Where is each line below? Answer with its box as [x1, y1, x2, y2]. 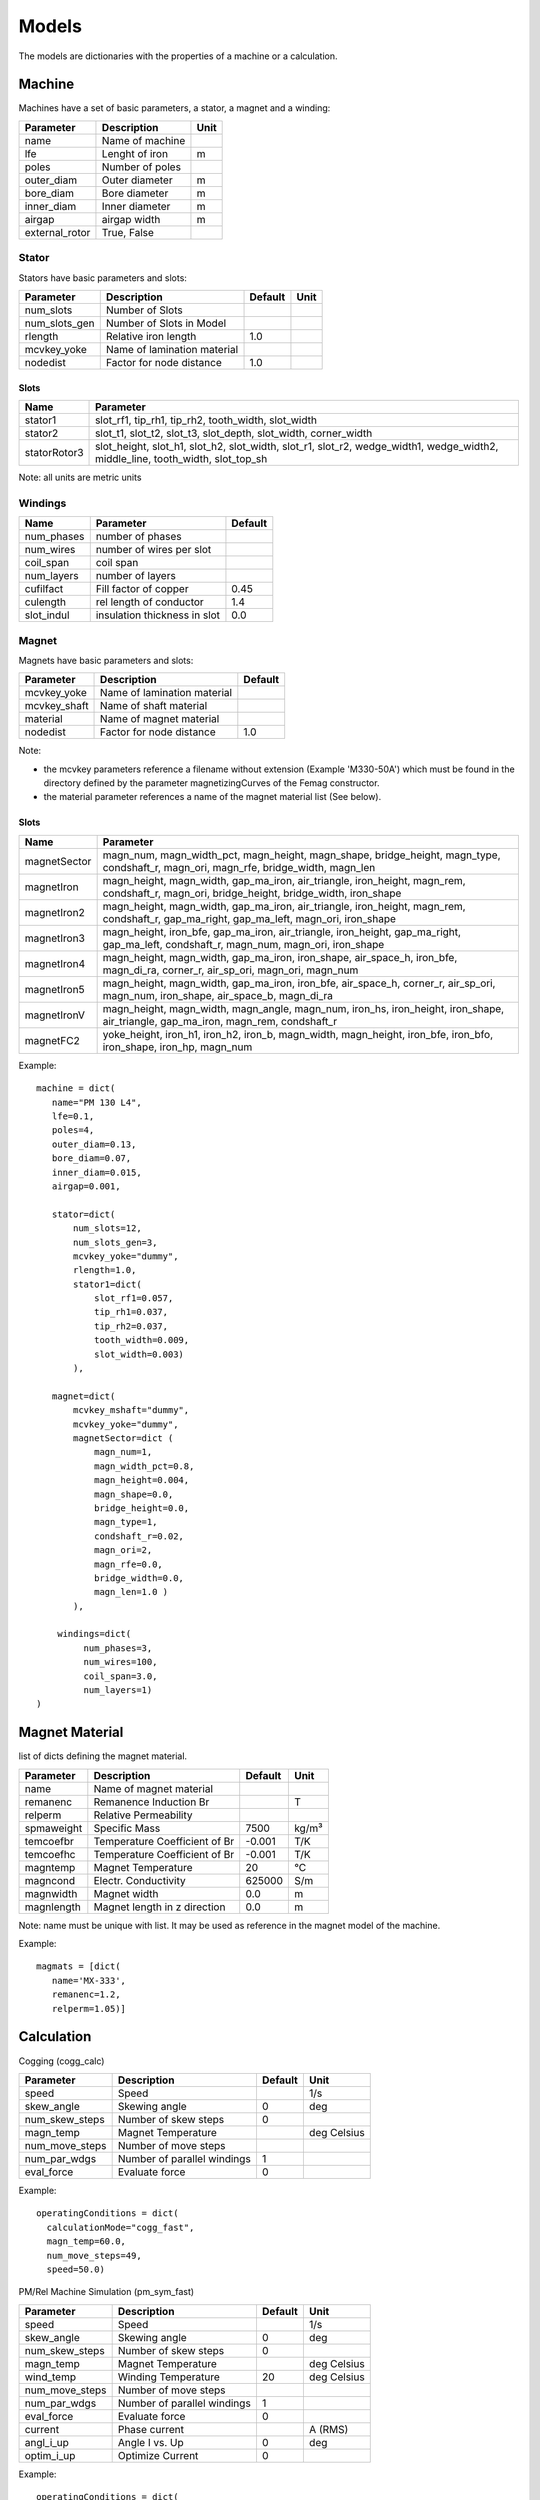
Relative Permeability [93, 1808, 194, 1822]
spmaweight [24, 1821, 83, 1835]
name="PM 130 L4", [51, 1096, 142, 1108]
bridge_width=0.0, [93, 1572, 185, 1584]
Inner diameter [101, 199, 171, 213]
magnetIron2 [24, 905, 85, 919]
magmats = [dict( [36, 1961, 121, 1972]
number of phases [95, 530, 182, 544]
